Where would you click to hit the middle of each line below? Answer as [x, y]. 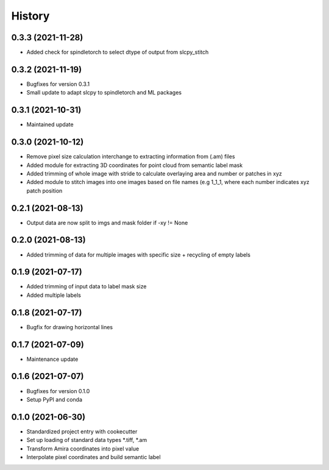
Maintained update [50, 124]
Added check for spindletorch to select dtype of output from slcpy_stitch [118, 52]
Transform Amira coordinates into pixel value [83, 449]
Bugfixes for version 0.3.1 [58, 84]
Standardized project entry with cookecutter [82, 431]
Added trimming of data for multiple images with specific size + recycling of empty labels [139, 255]
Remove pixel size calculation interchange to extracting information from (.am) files [131, 157]
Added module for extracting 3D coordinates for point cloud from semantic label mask [135, 165]
